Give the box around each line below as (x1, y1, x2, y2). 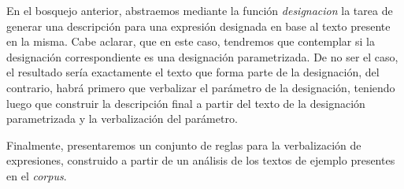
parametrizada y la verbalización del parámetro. (6, 110, 238, 127)
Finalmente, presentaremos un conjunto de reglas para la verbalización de (6, 136, 361, 153)
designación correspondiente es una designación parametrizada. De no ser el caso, (6, 48, 398, 65)
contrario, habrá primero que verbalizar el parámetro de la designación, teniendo (6, 79, 395, 95)
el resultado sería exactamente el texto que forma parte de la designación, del (6, 64, 380, 80)
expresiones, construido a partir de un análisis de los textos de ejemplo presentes (6, 152, 395, 169)
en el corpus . (6, 167, 67, 183)
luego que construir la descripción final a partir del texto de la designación (6, 94, 365, 111)
